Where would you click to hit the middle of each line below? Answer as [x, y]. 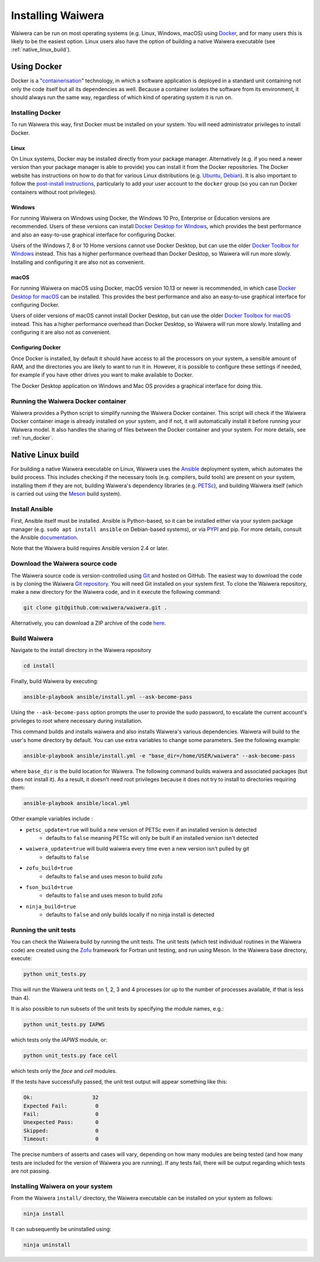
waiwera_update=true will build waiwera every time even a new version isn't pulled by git [137, 849]
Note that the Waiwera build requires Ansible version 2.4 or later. [90, 548]
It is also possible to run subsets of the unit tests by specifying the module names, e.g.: [117, 1008]
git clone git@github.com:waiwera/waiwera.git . [95, 608]
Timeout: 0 [61, 1139]
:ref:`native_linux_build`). [41, 50]
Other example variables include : [52, 819]
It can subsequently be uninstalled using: [61, 1229]
